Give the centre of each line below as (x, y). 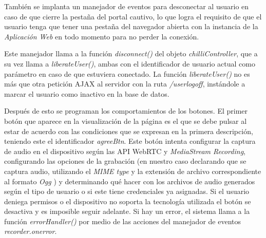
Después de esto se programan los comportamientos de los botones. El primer (126, 111)
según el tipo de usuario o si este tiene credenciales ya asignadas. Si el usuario (127, 191)
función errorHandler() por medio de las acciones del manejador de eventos (123, 221)
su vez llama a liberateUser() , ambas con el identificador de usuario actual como (130, 63)
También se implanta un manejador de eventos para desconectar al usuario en (127, 6)
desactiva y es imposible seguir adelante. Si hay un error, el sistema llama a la (127, 211)
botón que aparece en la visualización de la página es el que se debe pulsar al (126, 121)
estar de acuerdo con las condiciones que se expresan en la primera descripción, (129, 131)
